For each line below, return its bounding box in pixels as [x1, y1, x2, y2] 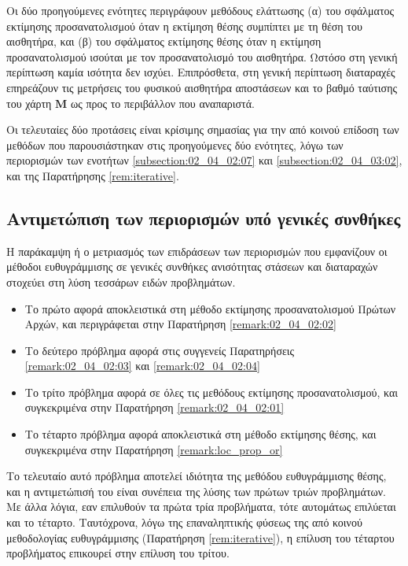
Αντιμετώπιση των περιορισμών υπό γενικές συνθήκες [6, 205, 401, 230]
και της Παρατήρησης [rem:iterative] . [6, 167, 179, 183]
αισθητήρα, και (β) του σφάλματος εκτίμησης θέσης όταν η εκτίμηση [6, 33, 322, 50]
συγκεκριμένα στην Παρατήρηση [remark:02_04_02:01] [24, 399, 285, 416]
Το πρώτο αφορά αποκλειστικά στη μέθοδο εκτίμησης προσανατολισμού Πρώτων [24, 300, 396, 316]
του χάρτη [6, 94, 52, 111]
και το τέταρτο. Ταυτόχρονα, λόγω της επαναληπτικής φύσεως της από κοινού [6, 514, 362, 531]
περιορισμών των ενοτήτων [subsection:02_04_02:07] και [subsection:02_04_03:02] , [6, 152, 402, 168]
